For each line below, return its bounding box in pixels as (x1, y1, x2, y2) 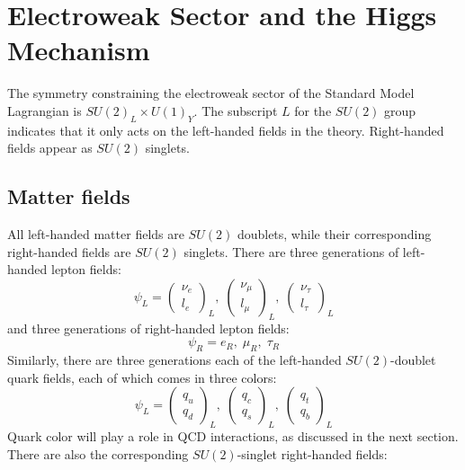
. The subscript (193, 101, 278, 120)
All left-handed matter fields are (7, 225, 184, 244)
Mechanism (7, 31, 150, 68)
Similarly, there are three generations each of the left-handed (7, 350, 342, 369)
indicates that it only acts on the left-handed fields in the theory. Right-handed (7, 120, 444, 139)
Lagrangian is (7, 101, 82, 120)
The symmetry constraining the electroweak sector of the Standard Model (7, 84, 415, 102)
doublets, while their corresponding (237, 225, 432, 244)
